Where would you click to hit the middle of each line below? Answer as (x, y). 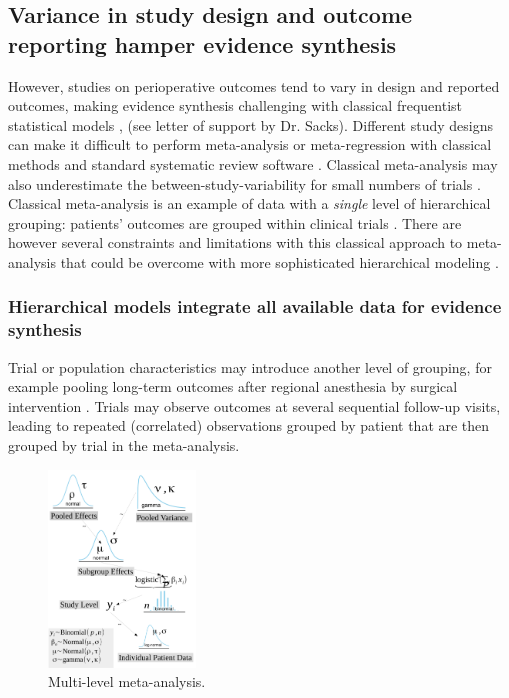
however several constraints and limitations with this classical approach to (235, 242)
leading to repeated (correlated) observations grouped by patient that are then (249, 425)
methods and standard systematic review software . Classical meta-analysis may (253, 163)
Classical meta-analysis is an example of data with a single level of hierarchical (249, 203)
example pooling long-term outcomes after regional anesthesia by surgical (233, 386)
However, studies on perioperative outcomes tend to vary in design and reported (254, 85)
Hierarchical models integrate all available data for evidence (255, 306)
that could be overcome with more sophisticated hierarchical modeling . (279, 261)
